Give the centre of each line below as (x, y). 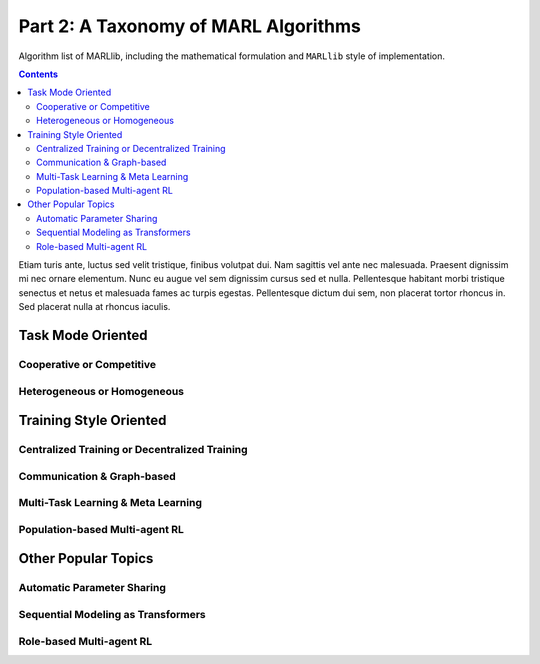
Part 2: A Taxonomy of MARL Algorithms (190, 26)
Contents (38, 74)
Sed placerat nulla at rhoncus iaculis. (94, 307)
